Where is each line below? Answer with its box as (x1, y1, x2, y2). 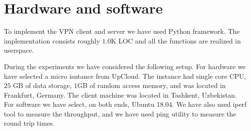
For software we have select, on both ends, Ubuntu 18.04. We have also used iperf (4, 99, 247, 109)
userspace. (4, 45, 34, 55)
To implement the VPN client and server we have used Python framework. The (4, 26, 240, 36)
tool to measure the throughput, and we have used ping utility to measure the (4, 108, 236, 118)
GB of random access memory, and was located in (77, 80, 226, 90)
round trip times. (4, 118, 55, 128)
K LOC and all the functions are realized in (111, 35, 241, 45)
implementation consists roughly (4, 35, 100, 45)
